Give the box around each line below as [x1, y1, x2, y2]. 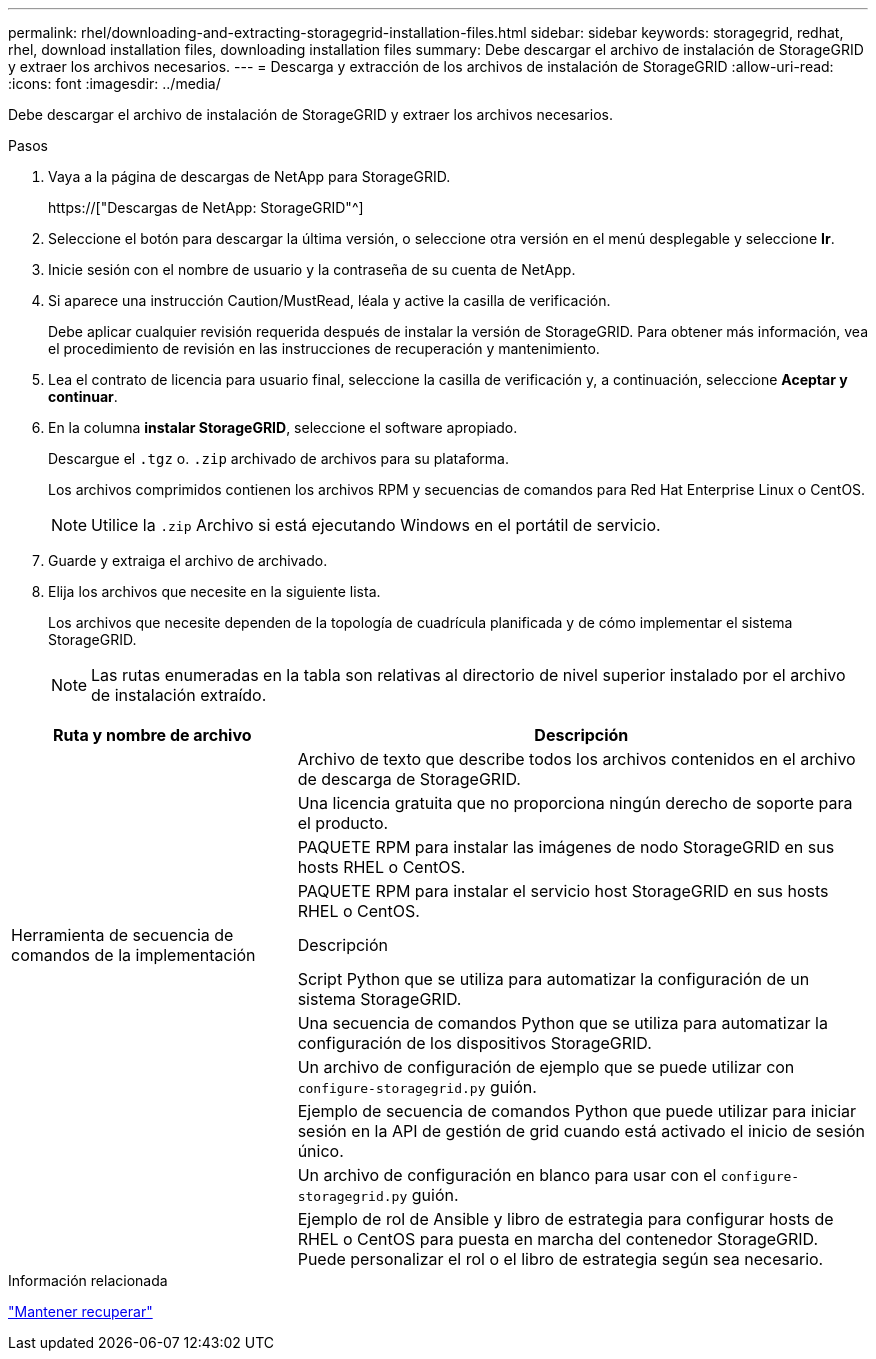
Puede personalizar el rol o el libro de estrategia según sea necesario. [297, 1249, 824, 1269]
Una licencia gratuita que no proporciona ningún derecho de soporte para [297, 793, 853, 813]
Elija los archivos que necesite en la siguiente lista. [48, 583, 381, 600]
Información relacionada [8, 1272, 168, 1289]
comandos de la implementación [11, 945, 256, 965]
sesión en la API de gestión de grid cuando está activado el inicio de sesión [297, 1121, 865, 1141]
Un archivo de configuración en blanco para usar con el [297, 1165, 717, 1185]
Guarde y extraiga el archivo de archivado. [48, 552, 328, 569]
